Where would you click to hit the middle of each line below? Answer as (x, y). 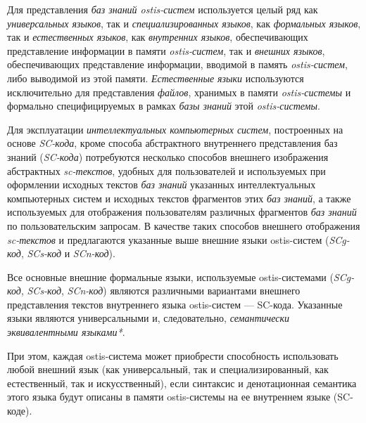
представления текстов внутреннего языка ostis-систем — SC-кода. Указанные (175, 304)
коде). (20, 411)
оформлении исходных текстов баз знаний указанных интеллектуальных (162, 184)
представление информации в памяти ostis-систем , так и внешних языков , (166, 50)
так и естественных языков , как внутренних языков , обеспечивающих (158, 37)
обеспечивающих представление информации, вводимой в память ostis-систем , (177, 64)
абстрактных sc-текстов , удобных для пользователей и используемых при (166, 170)
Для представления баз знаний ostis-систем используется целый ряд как (163, 9)
